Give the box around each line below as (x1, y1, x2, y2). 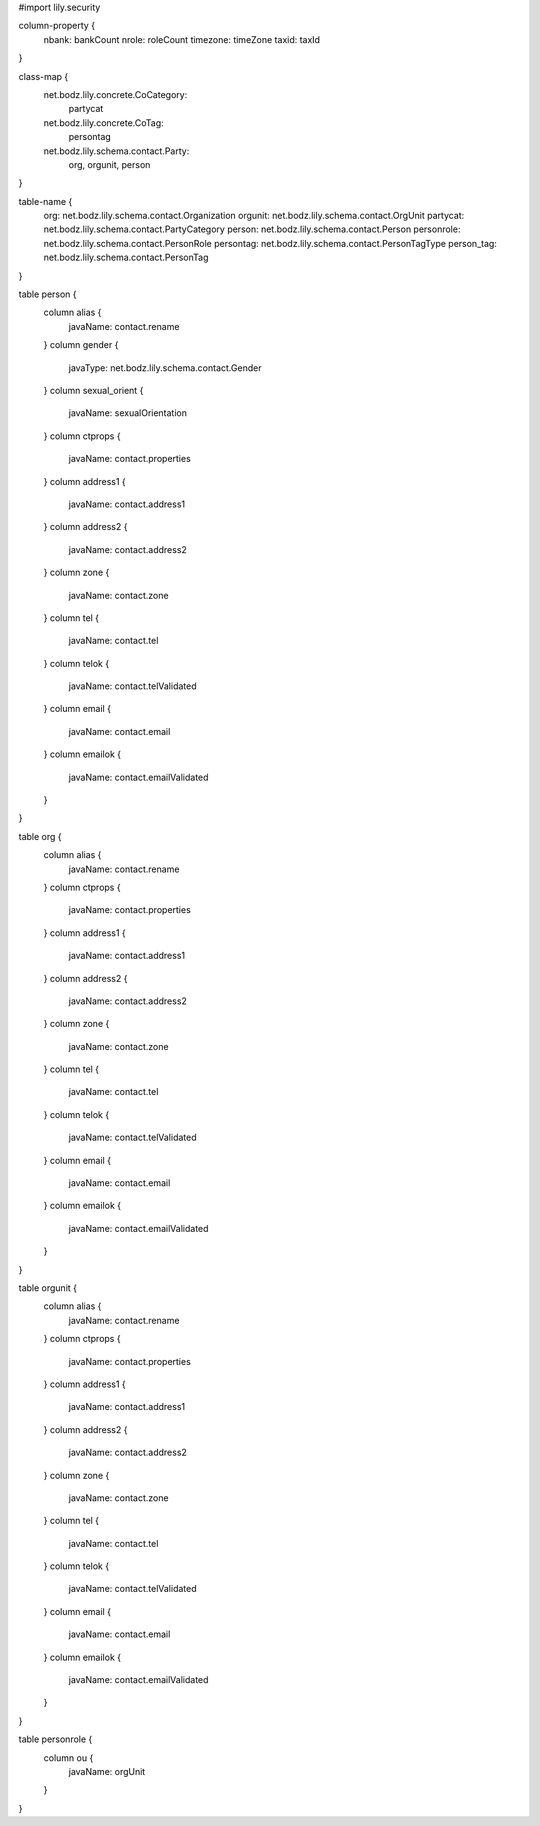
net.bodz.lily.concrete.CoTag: (43, 116, 164, 129)
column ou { (43, 1751, 94, 1764)
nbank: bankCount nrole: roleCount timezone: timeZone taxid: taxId (43, 33, 320, 45)
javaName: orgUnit (68, 1765, 146, 1777)
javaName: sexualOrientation (68, 407, 188, 419)
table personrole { (18, 1733, 93, 1745)
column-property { (18, 20, 95, 32)
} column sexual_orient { (43, 384, 144, 396)
